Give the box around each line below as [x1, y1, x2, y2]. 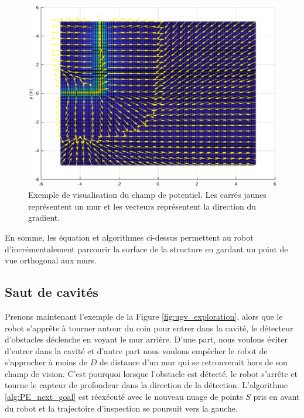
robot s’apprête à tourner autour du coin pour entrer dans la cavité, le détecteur [5, 321, 293, 334]
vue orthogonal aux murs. [5, 254, 97, 266]
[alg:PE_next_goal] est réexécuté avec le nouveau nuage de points [5, 390, 243, 403]
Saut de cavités [5, 283, 98, 301]
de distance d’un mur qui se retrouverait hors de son [99, 356, 288, 368]
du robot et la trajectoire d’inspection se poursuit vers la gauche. [5, 402, 238, 414]
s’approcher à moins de [5, 356, 88, 368]
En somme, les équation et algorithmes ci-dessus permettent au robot [5, 231, 254, 243]
